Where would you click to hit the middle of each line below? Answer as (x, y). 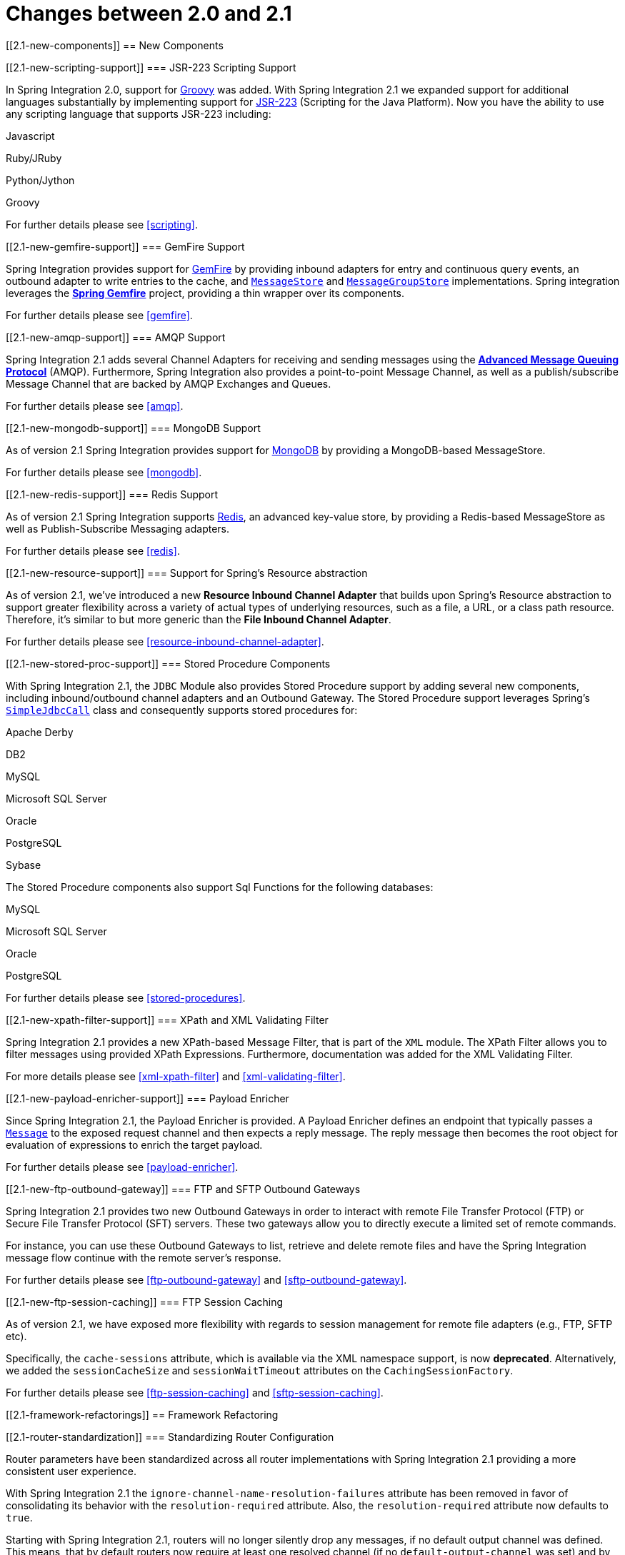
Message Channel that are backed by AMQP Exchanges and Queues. (169, 383)
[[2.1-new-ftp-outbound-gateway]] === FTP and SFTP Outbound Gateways (183, 1189)
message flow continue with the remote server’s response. (144, 1257)
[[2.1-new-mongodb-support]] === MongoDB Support (133, 428)
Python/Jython (40, 180)
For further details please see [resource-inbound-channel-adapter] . (165, 641)
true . (19, 1517)
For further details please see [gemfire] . (99, 315)
